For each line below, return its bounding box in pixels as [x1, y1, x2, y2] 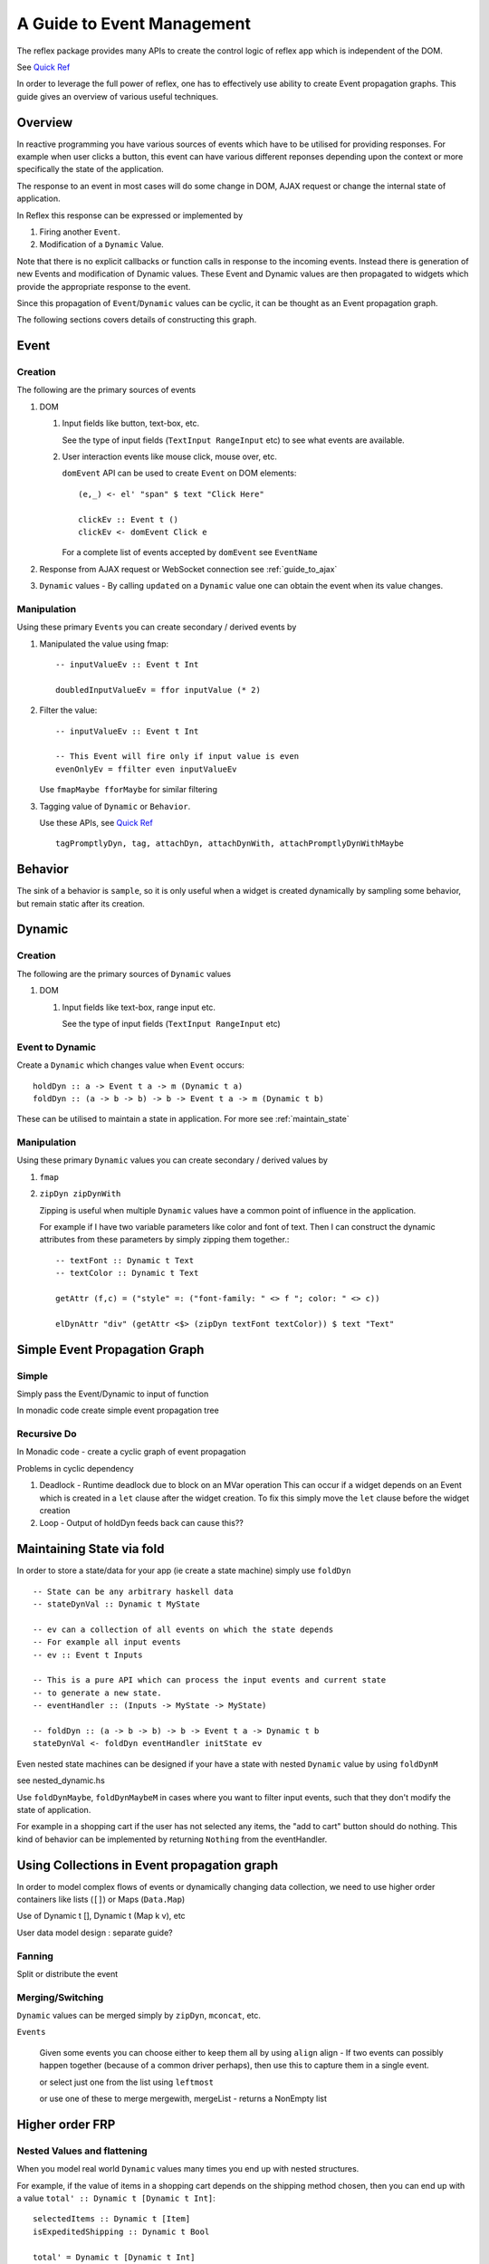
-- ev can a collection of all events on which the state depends [33, 1624, 334, 1635]
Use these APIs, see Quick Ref [39, 817, 153, 828]
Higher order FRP [16, 2116, 116, 2132]
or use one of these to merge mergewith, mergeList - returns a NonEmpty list [39, 2093, 328, 2105]
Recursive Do [16, 1427, 77, 1440]
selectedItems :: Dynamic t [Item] [33, 2214, 191, 2224]
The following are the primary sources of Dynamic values [16, 968, 231, 979]
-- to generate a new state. [33, 1687, 162, 1698]
